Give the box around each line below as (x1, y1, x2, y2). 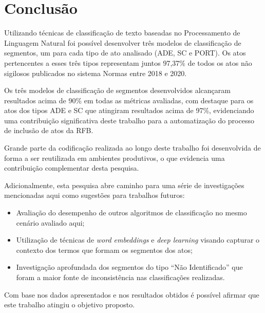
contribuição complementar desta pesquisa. (4, 162, 139, 173)
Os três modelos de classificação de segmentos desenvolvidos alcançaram (4, 85, 231, 96)
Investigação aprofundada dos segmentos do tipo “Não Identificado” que (16, 262, 243, 272)
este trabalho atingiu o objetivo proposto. (4, 299, 135, 310)
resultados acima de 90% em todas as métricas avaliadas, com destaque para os (4, 95, 254, 105)
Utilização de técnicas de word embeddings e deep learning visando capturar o (16, 234, 260, 245)
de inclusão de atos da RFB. (4, 125, 93, 136)
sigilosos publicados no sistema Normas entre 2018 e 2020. (4, 67, 187, 78)
